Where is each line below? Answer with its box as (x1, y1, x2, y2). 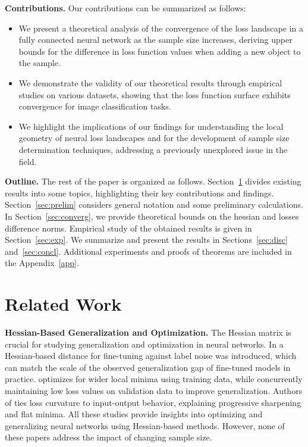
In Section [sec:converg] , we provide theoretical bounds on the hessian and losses (5, 210, 299, 222)
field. (18, 155, 37, 167)
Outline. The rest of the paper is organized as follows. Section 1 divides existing (5, 175, 301, 187)
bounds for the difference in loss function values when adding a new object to (18, 45, 301, 57)
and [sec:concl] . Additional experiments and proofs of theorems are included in (5, 245, 292, 257)
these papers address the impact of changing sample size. (5, 431, 212, 443)
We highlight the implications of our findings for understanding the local (18, 120, 284, 132)
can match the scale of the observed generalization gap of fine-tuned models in (5, 361, 291, 373)
